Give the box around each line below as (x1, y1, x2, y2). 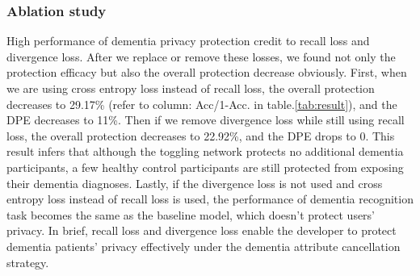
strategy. (6, 253, 49, 270)
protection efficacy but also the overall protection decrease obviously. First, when (6, 64, 407, 81)
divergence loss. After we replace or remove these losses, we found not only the (6, 48, 396, 65)
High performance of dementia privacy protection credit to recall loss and (6, 32, 370, 49)
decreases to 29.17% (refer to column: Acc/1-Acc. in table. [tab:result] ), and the (6, 95, 397, 112)
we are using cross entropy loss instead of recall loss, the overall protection (6, 80, 375, 96)
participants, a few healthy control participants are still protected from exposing (6, 158, 404, 175)
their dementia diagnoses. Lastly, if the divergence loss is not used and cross (6, 174, 383, 191)
